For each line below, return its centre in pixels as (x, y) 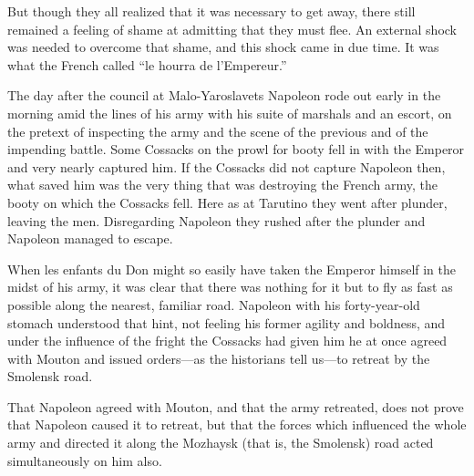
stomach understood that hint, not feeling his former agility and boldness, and (227, 322)
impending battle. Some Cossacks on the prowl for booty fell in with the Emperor (236, 149)
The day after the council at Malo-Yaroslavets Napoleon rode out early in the (224, 95)
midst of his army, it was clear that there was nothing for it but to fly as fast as (230, 287)
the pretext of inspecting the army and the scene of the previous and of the (218, 131)
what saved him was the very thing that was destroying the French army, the (222, 185)
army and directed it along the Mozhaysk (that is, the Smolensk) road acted (221, 443)
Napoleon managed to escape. (90, 238)
